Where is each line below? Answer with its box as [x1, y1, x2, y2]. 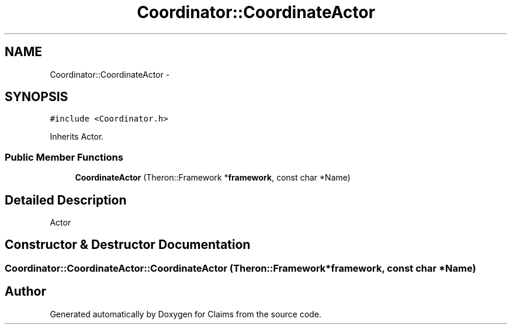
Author [5, 284, 46, 299]
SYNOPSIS [5, 89, 68, 105]
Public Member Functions [5, 151, 123, 163]
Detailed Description [5, 192, 127, 207]
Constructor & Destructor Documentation [5, 237, 251, 252]
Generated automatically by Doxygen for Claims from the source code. [50, 309, 321, 319]
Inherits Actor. [50, 131, 104, 142]
